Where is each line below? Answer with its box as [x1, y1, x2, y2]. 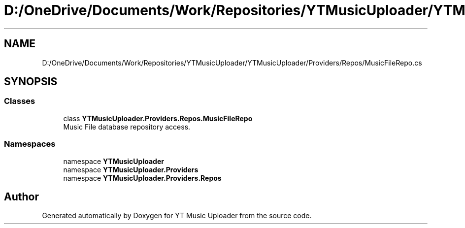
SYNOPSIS [4, 75, 58, 88]
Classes [4, 96, 35, 106]
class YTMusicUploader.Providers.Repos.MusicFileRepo [63, 114, 253, 123]
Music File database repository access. [63, 122, 191, 131]
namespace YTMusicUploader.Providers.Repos [63, 173, 222, 182]
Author [4, 190, 39, 203]
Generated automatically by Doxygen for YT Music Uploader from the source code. [42, 211, 312, 220]
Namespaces [4, 139, 56, 149]
